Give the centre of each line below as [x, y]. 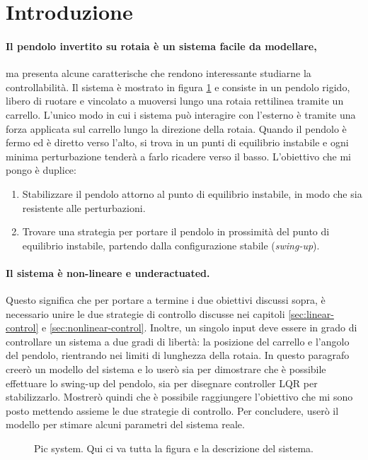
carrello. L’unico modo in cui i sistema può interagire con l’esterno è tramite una [181, 114]
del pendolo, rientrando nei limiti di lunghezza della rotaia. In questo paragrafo [178, 355]
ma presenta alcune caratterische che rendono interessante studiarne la [159, 73]
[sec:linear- [311, 313]
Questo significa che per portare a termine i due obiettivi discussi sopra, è [166, 300]
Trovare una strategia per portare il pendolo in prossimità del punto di [176, 231]
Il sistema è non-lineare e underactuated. [108, 272]
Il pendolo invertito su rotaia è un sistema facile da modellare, [161, 46]
